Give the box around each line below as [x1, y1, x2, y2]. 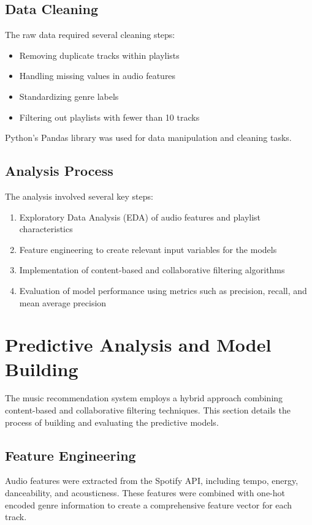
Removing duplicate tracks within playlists [19, 48, 180, 61]
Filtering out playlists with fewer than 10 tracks [19, 110, 200, 123]
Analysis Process [5, 161, 113, 180]
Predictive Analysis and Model [5, 332, 272, 357]
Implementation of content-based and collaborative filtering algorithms [19, 263, 285, 276]
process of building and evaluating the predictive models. [5, 415, 219, 428]
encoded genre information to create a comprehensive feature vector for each [5, 498, 292, 511]
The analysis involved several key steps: [5, 189, 153, 202]
